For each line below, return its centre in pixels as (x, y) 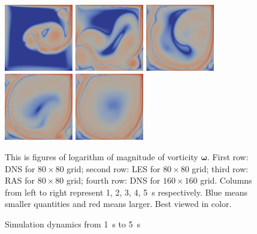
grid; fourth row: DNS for (113, 180)
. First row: (228, 156)
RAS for (20, 180)
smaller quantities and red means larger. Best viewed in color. (118, 204)
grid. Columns (226, 180)
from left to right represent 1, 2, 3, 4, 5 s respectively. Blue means (126, 192)
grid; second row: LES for (114, 168)
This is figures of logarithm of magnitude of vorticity (102, 156)
